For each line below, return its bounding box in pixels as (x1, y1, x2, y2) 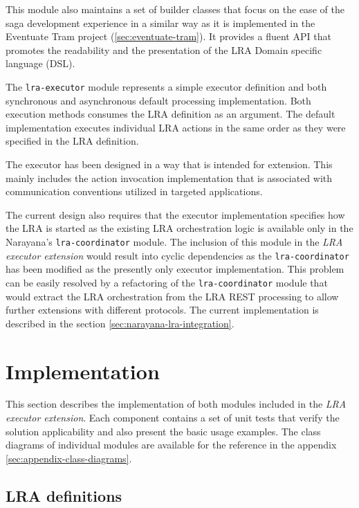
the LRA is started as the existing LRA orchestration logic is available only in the (6, 221, 353, 235)
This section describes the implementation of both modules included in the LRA (6, 397, 347, 411)
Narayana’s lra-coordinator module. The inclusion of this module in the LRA (6, 234, 343, 248)
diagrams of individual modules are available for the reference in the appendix (6, 437, 337, 452)
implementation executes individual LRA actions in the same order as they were (6, 120, 346, 134)
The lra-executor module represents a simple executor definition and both (6, 79, 327, 93)
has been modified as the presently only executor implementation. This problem (6, 262, 344, 276)
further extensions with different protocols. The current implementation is (6, 302, 319, 317)
